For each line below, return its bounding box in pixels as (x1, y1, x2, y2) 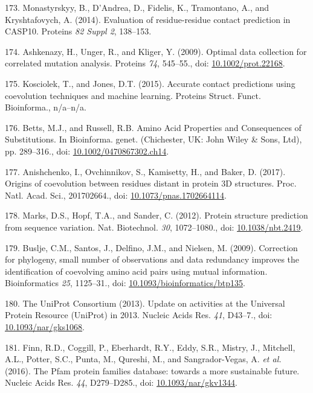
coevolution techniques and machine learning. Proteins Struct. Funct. (5, 89, 261, 101)
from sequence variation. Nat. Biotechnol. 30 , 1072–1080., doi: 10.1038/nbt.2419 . (5, 220, 303, 233)
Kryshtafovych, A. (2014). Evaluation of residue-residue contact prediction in (5, 13, 291, 25)
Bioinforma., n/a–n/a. (5, 101, 86, 113)
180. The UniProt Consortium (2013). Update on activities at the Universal (5, 296, 285, 309)
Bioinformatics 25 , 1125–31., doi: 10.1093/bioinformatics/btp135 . (5, 276, 245, 289)
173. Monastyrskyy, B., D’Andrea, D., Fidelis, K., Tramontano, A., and (5, 1, 269, 13)
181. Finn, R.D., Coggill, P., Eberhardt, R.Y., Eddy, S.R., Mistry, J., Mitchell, (5, 340, 295, 353)
